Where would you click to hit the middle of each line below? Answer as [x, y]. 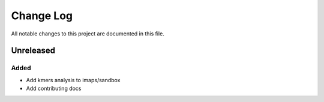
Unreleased [33, 51]
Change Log [42, 16]
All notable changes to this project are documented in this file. [88, 34]
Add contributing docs [54, 88]
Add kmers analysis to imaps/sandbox [73, 80]
